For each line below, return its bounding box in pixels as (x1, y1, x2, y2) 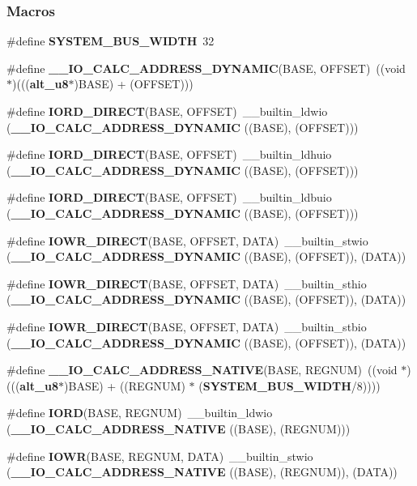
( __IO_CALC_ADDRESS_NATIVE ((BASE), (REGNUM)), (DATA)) (6, 463, 398, 480)
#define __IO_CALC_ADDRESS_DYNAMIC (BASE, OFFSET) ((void (6, 59, 406, 76)
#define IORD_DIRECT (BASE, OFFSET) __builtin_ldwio (6, 103, 328, 119)
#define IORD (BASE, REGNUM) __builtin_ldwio (6, 404, 273, 421)
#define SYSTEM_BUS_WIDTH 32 (6, 32, 215, 49)
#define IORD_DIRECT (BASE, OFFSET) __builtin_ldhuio (6, 146, 332, 163)
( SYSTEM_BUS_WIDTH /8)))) (198, 377, 381, 394)
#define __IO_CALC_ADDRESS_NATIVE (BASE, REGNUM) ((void (6, 361, 398, 378)
